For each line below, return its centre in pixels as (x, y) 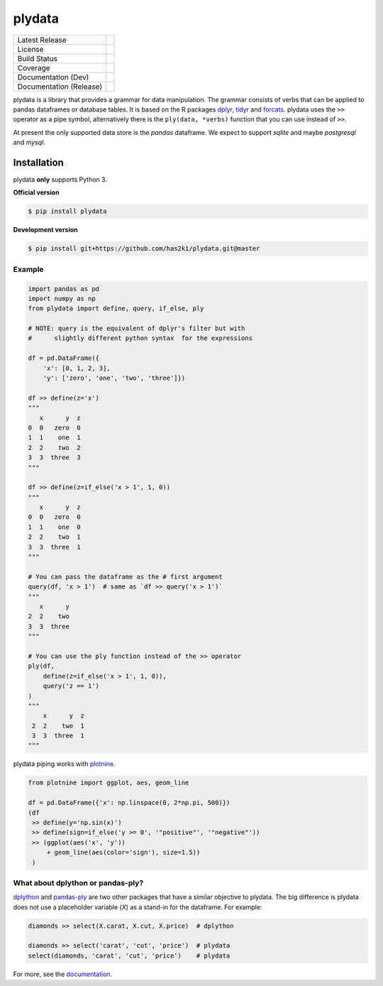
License (30, 49)
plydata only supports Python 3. (60, 180)
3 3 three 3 (54, 458)
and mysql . (29, 143)
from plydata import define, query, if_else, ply (116, 308)
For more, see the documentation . (63, 974)
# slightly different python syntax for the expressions (140, 338)
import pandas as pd (63, 289)
